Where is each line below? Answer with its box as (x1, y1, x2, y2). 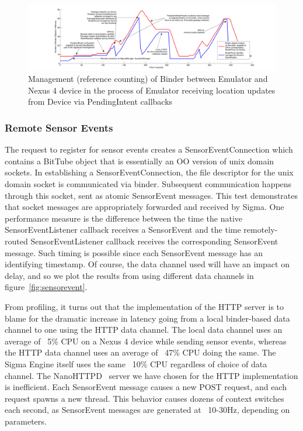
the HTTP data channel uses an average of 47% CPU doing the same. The (5, 346, 276, 358)
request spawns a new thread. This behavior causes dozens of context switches (5, 392, 284, 404)
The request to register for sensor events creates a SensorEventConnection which (5, 143, 293, 156)
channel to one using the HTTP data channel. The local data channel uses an (5, 323, 283, 336)
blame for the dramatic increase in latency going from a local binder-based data (5, 312, 290, 324)
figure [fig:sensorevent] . (5, 281, 88, 293)
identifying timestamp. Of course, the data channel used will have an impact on (5, 258, 290, 270)
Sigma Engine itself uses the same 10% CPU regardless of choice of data (5, 357, 267, 370)
